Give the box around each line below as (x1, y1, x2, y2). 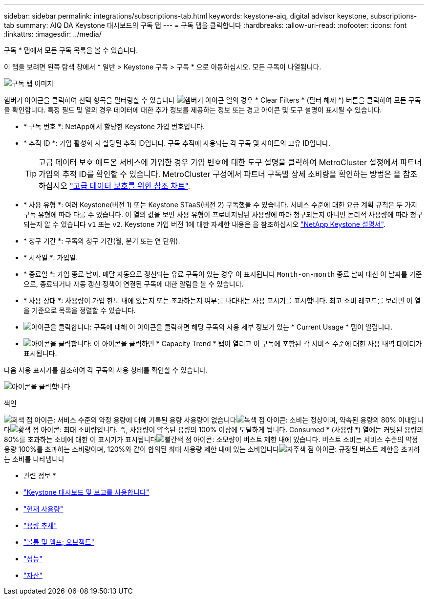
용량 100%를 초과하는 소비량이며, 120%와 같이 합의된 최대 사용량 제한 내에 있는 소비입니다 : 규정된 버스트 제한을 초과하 (4, 445, 420, 453)
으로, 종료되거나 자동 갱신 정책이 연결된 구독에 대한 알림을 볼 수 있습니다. (23, 280, 244, 288)
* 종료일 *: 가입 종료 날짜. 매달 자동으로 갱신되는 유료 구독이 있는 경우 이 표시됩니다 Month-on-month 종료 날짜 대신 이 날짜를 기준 (23, 270, 422, 278)
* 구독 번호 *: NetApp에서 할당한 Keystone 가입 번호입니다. (23, 122, 205, 131)
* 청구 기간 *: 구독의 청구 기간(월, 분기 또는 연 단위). (23, 237, 180, 245)
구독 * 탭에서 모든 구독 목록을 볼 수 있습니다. (4, 46, 138, 54)
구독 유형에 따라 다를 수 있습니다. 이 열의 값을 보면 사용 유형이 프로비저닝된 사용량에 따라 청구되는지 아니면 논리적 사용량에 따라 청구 (23, 210, 423, 219)
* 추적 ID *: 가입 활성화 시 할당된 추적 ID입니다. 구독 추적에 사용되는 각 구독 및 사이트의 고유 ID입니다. (23, 139, 331, 147)
